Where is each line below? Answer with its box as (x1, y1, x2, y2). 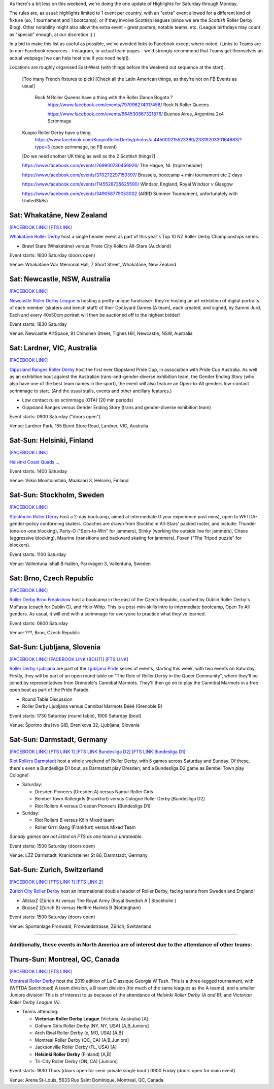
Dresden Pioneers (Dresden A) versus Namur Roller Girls (35, 788, 153, 795)
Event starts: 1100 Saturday (9, 551, 66, 557)
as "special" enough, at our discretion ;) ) (9, 31, 96, 38)
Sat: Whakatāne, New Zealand (9, 211, 108, 220)
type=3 (35, 144, 50, 150)
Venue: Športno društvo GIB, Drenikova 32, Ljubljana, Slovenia (9, 722, 140, 728)
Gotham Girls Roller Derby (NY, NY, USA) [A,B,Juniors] (35, 1023, 149, 1029)
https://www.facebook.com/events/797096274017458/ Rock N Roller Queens (47, 102, 209, 108)
